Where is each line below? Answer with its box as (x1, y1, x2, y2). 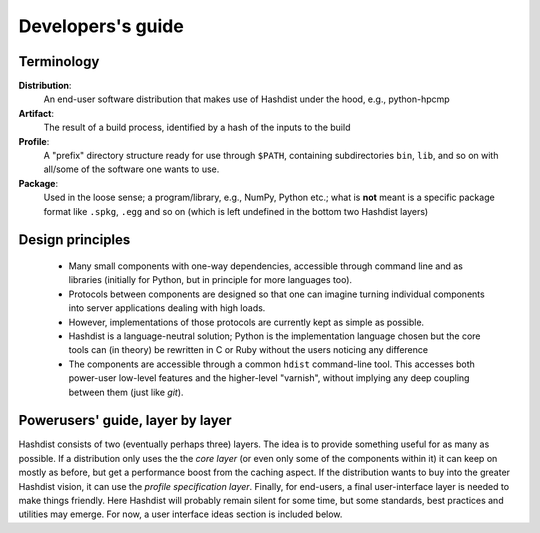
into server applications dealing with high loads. (68, 302, 266, 314)
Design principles (18, 231, 131, 249)
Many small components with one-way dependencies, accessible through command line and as (68, 260, 464, 272)
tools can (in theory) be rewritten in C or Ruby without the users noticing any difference (68, 344, 429, 356)
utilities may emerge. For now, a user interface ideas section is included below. (18, 508, 343, 520)
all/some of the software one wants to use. (43, 163, 220, 175)
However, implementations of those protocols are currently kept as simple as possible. (68, 316, 425, 328)
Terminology (18, 53, 100, 70)
